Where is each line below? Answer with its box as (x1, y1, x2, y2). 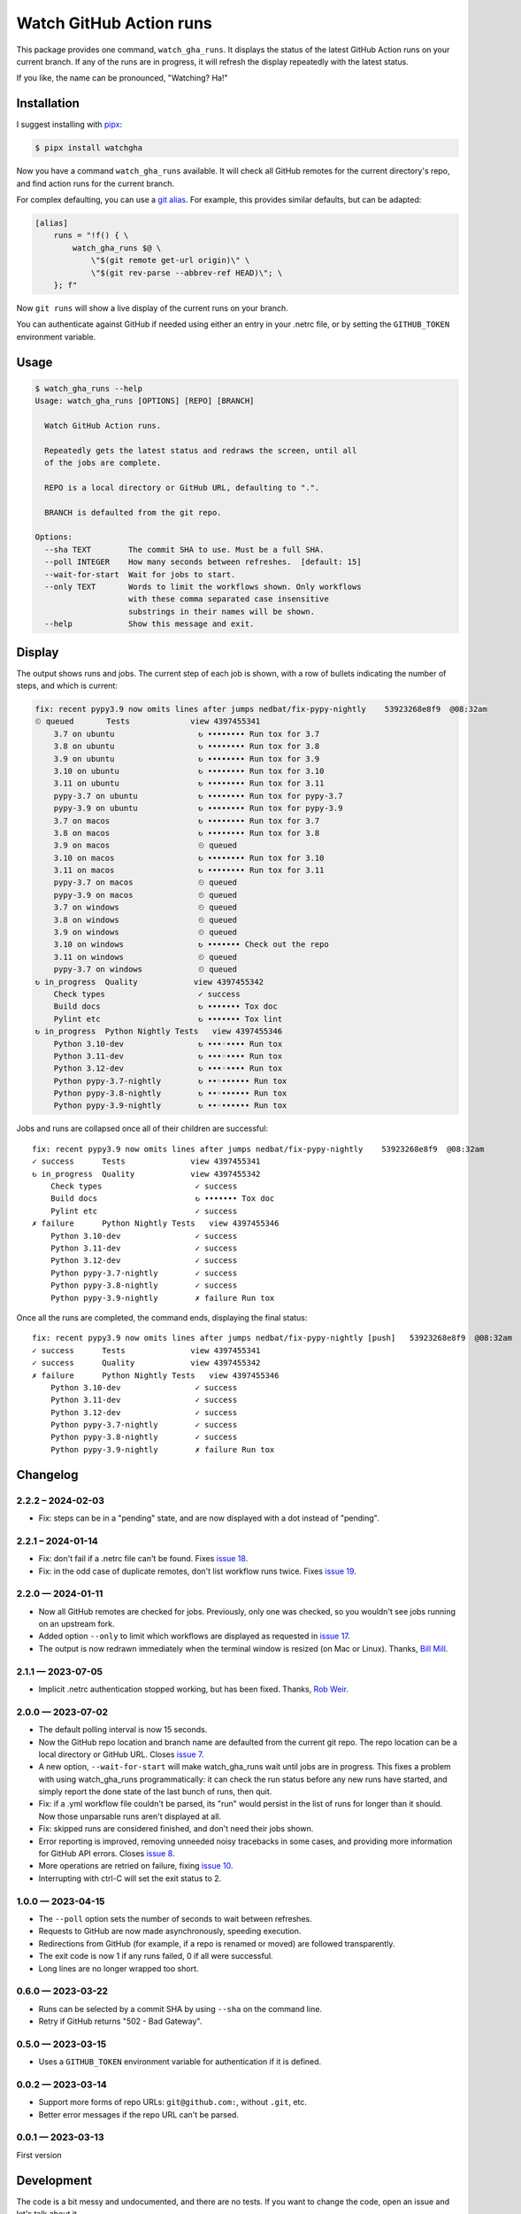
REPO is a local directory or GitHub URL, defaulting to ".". (44, 483, 320, 492)
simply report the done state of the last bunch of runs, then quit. (38, 1786, 272, 1797)
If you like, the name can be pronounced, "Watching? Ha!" (16, 73, 228, 83)
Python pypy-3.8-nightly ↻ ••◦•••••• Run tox (53, 1088, 287, 1098)
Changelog (16, 1467, 79, 1482)
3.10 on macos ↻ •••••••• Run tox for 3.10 (53, 853, 325, 863)
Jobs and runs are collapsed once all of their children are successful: (16, 1123, 269, 1134)
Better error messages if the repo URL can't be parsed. (38, 2109, 239, 2120)
